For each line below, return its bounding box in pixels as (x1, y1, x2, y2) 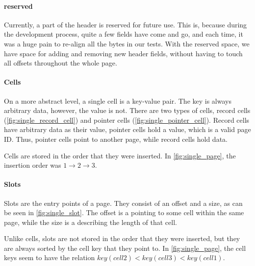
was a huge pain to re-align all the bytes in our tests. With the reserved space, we (4, 38, 250, 48)
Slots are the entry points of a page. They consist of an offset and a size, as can (4, 198, 243, 208)
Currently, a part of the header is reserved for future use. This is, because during (4, 19, 247, 29)
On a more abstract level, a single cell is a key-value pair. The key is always (4, 95, 231, 106)
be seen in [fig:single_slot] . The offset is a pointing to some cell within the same (4, 207, 244, 218)
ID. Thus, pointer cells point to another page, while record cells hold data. (4, 133, 228, 144)
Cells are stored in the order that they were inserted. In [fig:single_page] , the (4, 150, 236, 160)
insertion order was (4, 160, 61, 170)
